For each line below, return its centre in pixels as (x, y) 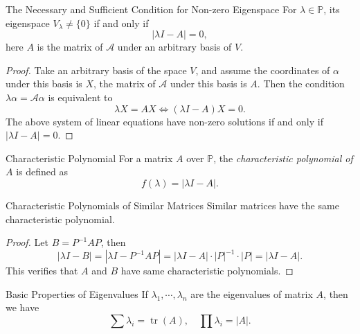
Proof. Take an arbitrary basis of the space (96, 70)
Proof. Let (27, 242)
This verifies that (42, 271)
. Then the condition (301, 83)
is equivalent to (80, 97)
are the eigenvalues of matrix (252, 293)
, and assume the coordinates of (263, 70)
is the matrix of (70, 47)
